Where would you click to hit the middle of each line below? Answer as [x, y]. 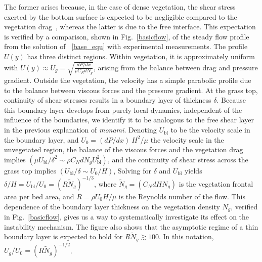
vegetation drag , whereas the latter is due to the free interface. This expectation [130, 27]
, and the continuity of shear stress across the [178, 159]
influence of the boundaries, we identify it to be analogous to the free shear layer [129, 120]
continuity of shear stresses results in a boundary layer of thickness [108, 100]
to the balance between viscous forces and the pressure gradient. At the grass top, [131, 90]
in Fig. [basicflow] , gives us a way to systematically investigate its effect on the [127, 216]
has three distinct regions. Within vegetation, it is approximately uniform [141, 56]
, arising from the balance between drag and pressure [176, 67]
